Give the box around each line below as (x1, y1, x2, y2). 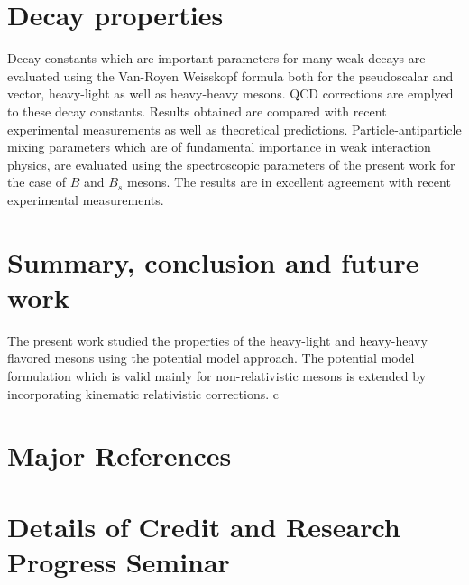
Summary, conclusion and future (7, 243, 419, 280)
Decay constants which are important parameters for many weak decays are (7, 49, 426, 68)
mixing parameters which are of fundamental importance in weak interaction (7, 137, 431, 156)
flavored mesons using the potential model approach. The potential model (7, 348, 415, 367)
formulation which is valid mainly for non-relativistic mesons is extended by (7, 366, 427, 385)
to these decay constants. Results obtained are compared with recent (7, 101, 387, 120)
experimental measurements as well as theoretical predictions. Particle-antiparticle (7, 119, 462, 138)
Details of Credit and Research (7, 507, 400, 544)
